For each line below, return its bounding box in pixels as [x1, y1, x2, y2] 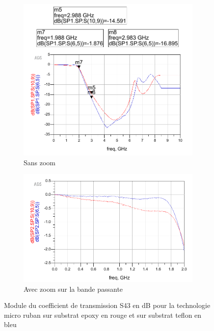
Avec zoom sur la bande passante [24, 283, 123, 294]
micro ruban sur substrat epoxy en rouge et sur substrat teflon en [4, 309, 202, 320]
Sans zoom [24, 157, 56, 167]
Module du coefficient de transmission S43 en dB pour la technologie [4, 300, 211, 310]
